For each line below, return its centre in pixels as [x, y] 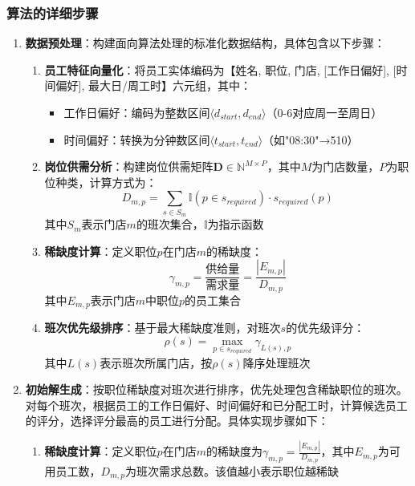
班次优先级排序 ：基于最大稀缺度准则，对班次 [163, 328]
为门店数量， [346, 166]
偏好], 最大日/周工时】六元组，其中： [154, 85]
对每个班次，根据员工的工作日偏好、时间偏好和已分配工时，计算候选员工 [216, 405]
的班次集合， [170, 224]
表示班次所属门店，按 [156, 362]
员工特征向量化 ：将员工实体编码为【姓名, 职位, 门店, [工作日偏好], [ [220, 69]
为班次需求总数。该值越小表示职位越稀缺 [232, 470]
